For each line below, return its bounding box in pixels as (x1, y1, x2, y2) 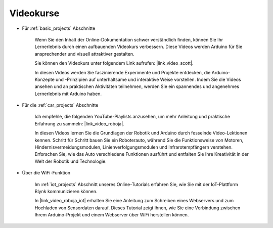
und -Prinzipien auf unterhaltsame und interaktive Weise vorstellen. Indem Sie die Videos (56, 76, 241, 82)
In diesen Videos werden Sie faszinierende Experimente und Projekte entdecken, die (34, 69, 211, 75)
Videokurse (9, 8, 60, 19)
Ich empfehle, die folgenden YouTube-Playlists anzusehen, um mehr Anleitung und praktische (34, 114, 230, 120)
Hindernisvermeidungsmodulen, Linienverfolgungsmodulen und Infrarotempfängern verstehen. (34, 144, 233, 150)
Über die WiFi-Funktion (22, 170, 71, 176)
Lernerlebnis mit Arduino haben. (34, 90, 102, 97)
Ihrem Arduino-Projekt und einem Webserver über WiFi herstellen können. (34, 212, 189, 218)
